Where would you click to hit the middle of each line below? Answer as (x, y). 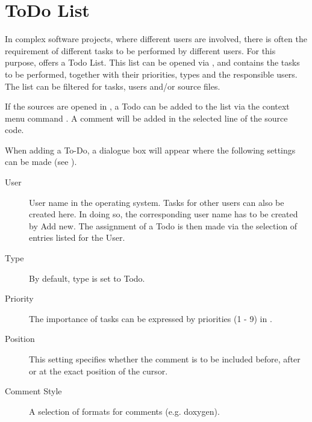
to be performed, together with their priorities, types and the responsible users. (151, 74)
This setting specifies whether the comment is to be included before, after (165, 359)
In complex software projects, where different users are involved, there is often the (156, 39)
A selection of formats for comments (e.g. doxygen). (124, 411)
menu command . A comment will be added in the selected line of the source (146, 118)
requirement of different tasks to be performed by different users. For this (140, 50)
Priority (19, 298)
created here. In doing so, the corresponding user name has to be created (164, 214)
